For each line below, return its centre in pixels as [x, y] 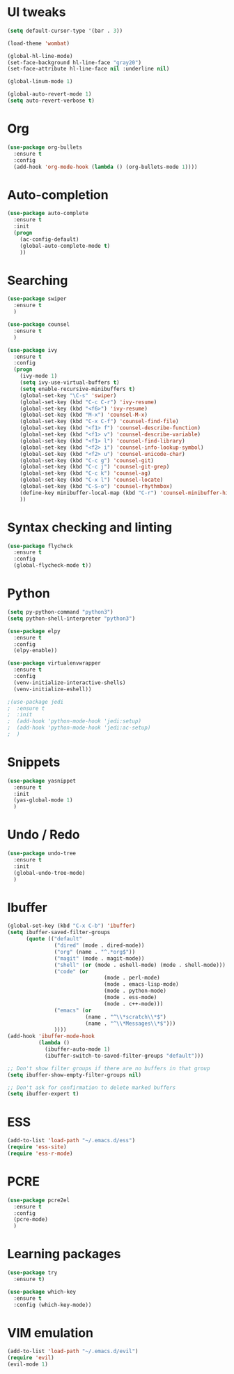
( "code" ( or [71, 971]
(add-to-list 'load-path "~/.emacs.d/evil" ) [73, 1352]
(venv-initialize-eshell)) [53, 689]
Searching [38, 280]
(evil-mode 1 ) [28, 1365]
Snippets [34, 762]
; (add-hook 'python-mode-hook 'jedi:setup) [74, 721]
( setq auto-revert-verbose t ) [51, 101]
